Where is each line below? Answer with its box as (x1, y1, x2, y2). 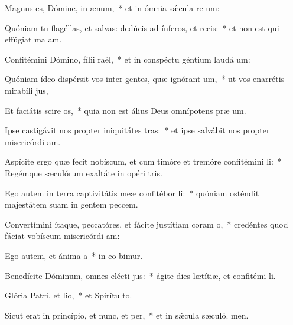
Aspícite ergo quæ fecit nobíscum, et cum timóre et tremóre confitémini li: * (5, 155, 282, 168)
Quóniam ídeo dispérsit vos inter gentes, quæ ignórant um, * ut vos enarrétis (5, 73, 285, 85)
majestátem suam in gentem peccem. (5, 198, 138, 211)
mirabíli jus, (5, 84, 48, 96)
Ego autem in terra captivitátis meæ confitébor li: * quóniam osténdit (5, 186, 259, 199)
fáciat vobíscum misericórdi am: (5, 229, 120, 242)
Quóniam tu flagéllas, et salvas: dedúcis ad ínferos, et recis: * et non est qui (5, 21, 279, 34)
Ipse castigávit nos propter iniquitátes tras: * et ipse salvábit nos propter (5, 124, 270, 136)
